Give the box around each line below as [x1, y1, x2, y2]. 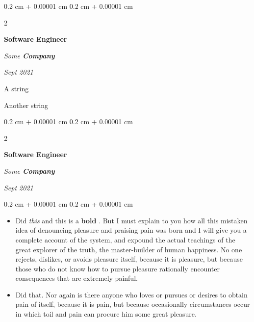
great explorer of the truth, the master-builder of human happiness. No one [15, 244, 242, 254]
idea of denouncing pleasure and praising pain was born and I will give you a [15, 225, 247, 235]
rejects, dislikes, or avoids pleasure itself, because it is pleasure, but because [15, 254, 243, 264]
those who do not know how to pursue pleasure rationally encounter [15, 263, 220, 273]
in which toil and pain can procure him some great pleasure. [15, 309, 197, 319]
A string [4, 83, 29, 93]
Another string [4, 100, 49, 110]
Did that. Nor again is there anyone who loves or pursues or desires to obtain [15, 289, 248, 299]
